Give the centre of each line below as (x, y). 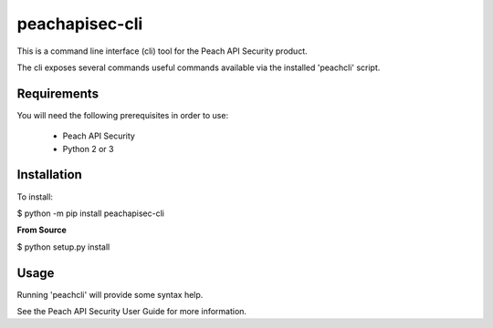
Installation (49, 174)
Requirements (58, 93)
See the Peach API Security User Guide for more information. (131, 311)
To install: (35, 197)
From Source (42, 230)
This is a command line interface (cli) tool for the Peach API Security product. (162, 51)
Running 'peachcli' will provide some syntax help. (110, 294)
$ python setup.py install (63, 247)
